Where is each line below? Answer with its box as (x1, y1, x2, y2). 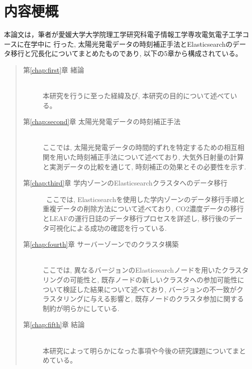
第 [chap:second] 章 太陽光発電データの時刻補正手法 (23, 116, 181, 127)
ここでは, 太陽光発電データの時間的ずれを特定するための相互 (42, 142, 238, 152)
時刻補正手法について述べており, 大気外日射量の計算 (76, 152, 244, 162)
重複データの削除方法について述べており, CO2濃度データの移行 (42, 203, 244, 214)
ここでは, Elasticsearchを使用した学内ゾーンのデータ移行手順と (46, 194, 245, 204)
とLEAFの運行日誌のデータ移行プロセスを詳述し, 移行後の (42, 213, 229, 223)
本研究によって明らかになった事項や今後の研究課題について (42, 345, 233, 355)
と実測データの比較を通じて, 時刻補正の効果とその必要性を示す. (42, 161, 246, 171)
